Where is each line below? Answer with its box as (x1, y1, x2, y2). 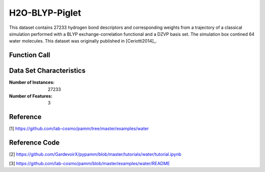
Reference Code (9, 139, 60, 147)
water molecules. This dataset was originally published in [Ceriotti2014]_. (9, 38, 157, 44)
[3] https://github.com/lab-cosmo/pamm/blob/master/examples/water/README (9, 160, 170, 166)
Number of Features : (9, 93, 53, 99)
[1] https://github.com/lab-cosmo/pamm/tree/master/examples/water (9, 125, 149, 132)
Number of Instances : (9, 79, 55, 85)
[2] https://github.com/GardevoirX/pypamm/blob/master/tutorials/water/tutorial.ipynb (9, 151, 182, 157)
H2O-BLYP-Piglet (9, 7, 81, 18)
